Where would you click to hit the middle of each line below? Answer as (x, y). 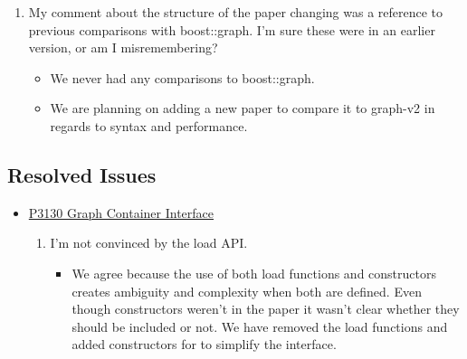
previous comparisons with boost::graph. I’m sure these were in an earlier (232, 29)
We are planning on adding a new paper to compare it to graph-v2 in (243, 108)
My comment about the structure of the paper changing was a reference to (236, 12)
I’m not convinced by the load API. (149, 243)
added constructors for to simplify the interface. (204, 344)
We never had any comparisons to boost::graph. (182, 77)
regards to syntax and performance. (149, 125)
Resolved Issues (82, 174)
